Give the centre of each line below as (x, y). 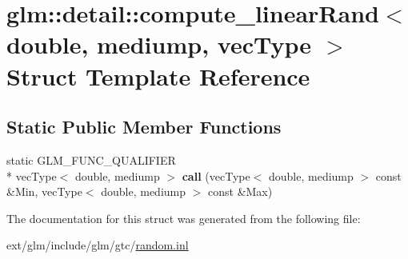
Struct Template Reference (158, 76)
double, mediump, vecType (159, 44)
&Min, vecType (44, 191)
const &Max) (240, 191)
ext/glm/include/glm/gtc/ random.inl (98, 245)
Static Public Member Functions (144, 127)
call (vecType (216, 175)
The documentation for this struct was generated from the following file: (184, 218)
